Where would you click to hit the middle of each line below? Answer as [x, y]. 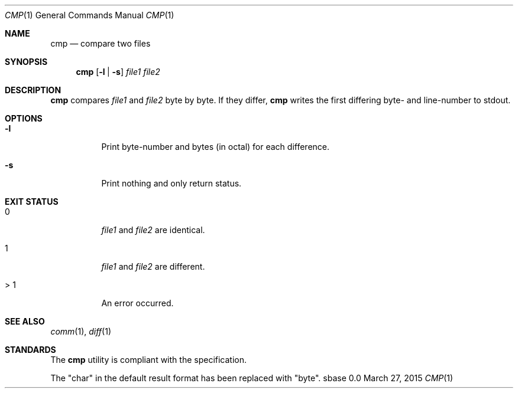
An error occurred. [137, 303]
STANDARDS [30, 350]
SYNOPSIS [26, 62]
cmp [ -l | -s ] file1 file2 [118, 72]
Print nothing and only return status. [171, 183]
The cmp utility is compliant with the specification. [149, 360]
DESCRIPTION [33, 90]
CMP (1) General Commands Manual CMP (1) [90, 15]
